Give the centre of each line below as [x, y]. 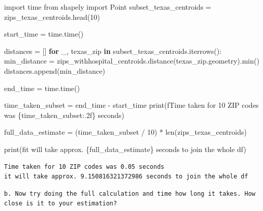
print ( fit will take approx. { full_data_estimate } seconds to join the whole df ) [125, 149]
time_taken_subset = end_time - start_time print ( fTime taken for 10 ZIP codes [131, 105]
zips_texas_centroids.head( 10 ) [52, 17]
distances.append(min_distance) [55, 70]
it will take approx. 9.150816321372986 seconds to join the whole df [126, 177]
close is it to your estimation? [61, 204]
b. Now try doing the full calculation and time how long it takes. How [130, 193]
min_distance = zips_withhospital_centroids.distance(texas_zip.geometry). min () [132, 61]
